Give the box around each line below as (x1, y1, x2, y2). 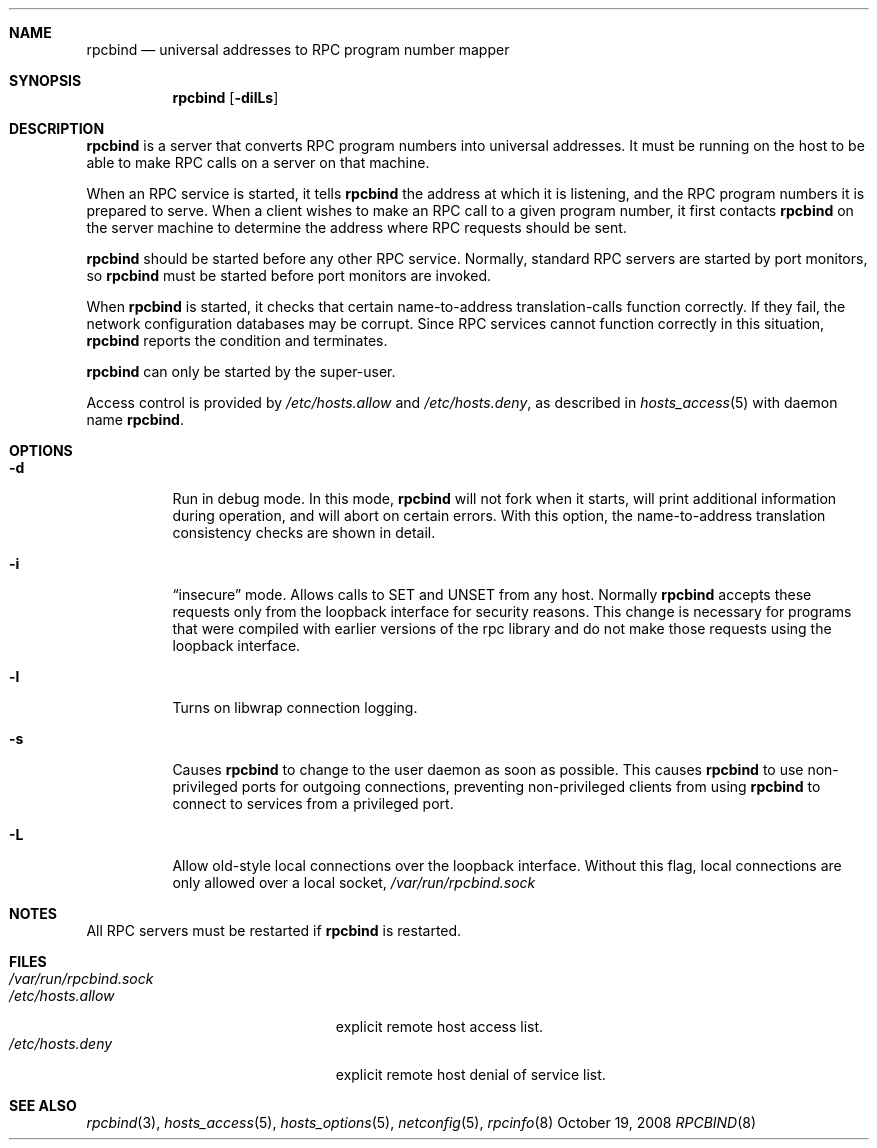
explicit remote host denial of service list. (335, 1066, 606, 1083)
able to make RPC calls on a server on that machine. (86, 154, 430, 171)
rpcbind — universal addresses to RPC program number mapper (86, 41, 510, 58)
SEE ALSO (9, 1097, 77, 1114)
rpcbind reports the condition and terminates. (86, 332, 388, 349)
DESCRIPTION (9, 120, 105, 137)
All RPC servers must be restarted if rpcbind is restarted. (86, 922, 462, 939)
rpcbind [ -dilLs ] (172, 89, 279, 106)
